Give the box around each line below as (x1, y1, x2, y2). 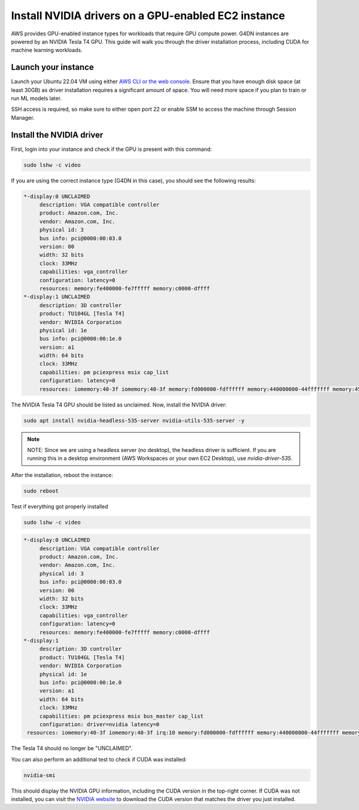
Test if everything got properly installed (11, 503, 108, 510)
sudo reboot (23, 487, 59, 494)
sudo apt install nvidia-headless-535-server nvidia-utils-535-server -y (23, 417, 245, 424)
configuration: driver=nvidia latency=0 (39, 721, 160, 727)
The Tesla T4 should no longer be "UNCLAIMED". (11, 745, 133, 752)
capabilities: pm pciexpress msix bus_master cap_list (39, 712, 204, 720)
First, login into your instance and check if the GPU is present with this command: (11, 145, 212, 153)
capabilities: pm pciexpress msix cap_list (39, 369, 169, 375)
